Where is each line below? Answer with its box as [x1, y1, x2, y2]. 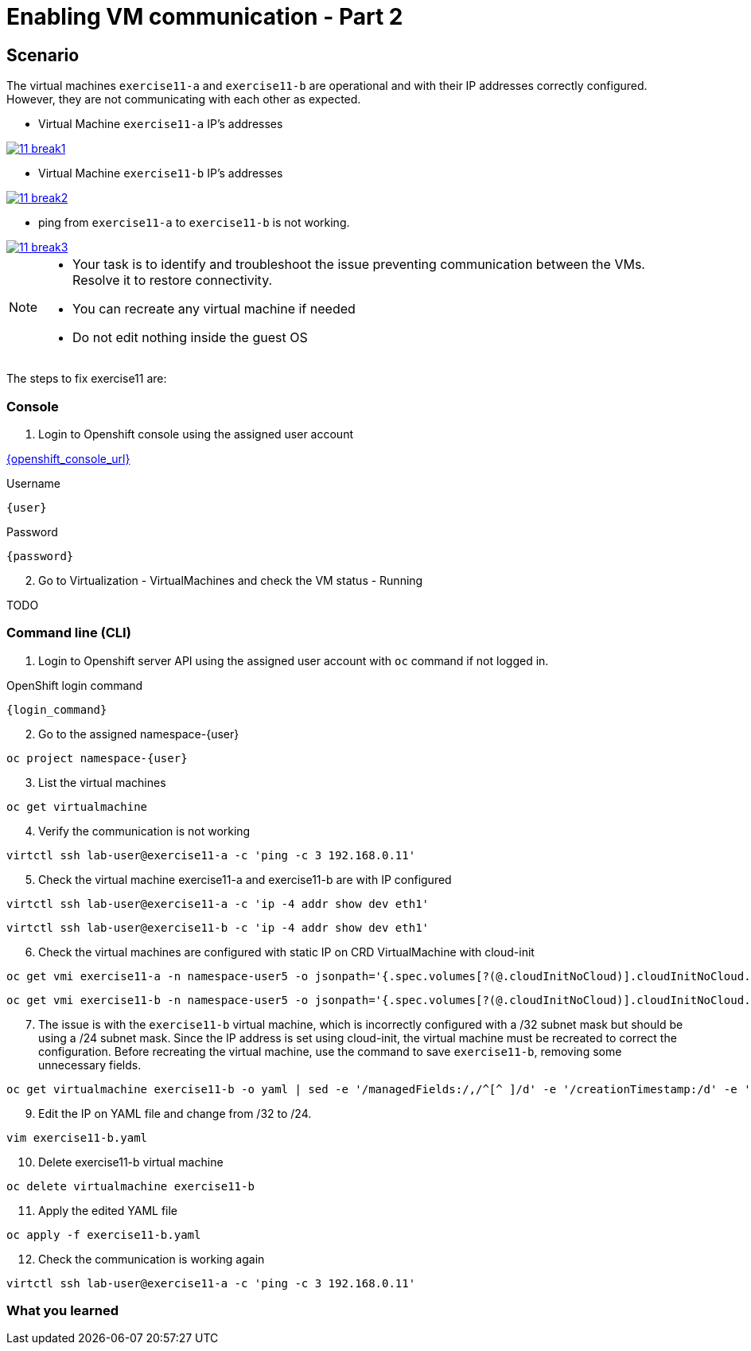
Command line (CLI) [6, 625, 131, 641]
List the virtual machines [38, 775, 166, 789]
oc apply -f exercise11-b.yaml [6, 1228, 201, 1241]
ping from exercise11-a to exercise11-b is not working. [38, 216, 350, 230]
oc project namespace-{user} [6, 751, 188, 765]
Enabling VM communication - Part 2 [6, 3, 403, 30]
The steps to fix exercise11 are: [6, 372, 167, 386]
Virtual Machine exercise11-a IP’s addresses [38, 117, 283, 131]
